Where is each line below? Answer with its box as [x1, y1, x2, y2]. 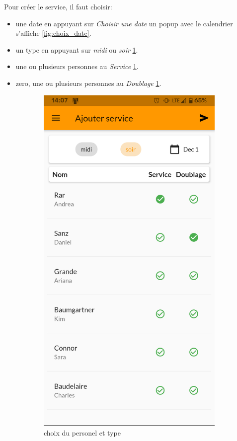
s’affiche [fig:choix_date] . [15, 28, 91, 38]
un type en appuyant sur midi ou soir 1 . [15, 44, 138, 55]
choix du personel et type [44, 428, 121, 438]
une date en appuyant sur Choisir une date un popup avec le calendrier [15, 18, 233, 28]
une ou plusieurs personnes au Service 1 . [15, 61, 139, 72]
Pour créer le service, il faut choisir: [4, 1, 112, 11]
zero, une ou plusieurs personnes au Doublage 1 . [15, 77, 161, 88]
